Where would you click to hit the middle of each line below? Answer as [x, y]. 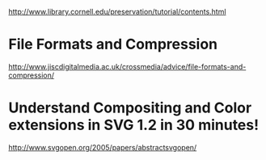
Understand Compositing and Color [130, 108]
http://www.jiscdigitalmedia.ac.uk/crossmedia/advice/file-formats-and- [127, 66]
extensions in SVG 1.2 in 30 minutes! [134, 125]
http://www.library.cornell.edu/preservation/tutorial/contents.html [117, 12]
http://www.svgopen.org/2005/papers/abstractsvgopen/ [103, 147]
